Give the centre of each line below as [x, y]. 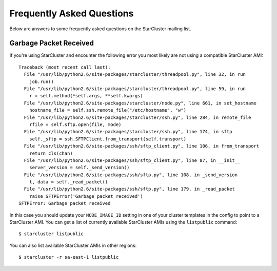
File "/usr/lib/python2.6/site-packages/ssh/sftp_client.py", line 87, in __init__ [132, 160]
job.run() [41, 81]
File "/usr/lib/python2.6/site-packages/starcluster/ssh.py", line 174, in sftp [128, 132]
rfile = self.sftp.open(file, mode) [75, 124]
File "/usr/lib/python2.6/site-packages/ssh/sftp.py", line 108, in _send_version [131, 175]
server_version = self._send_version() [79, 168]
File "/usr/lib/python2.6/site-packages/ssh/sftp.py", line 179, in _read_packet [130, 189]
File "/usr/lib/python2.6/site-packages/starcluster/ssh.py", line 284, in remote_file [137, 117]
